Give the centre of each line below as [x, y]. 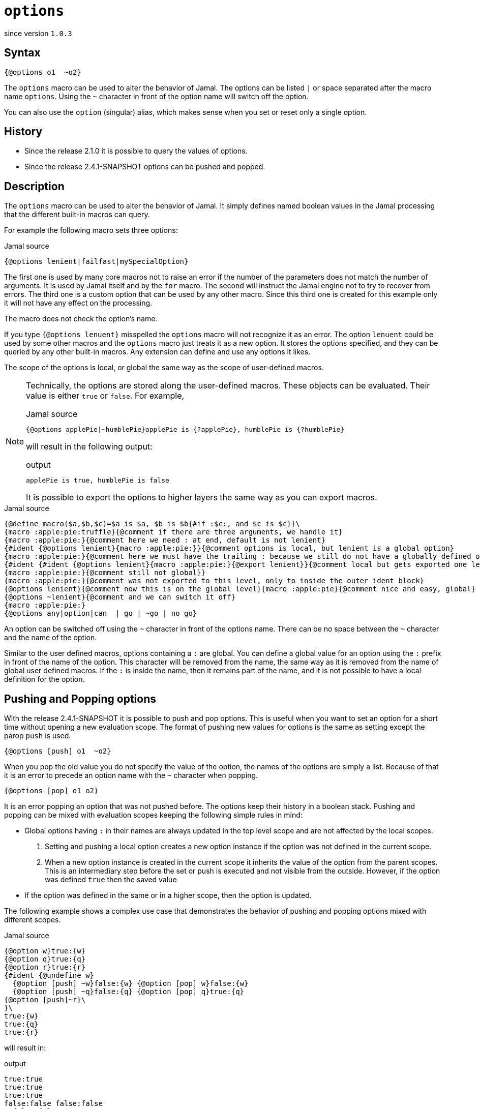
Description [34, 186]
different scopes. [33, 920]
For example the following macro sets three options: [91, 230]
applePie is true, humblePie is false [98, 481]
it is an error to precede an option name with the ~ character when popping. [131, 775]
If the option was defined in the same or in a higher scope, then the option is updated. [168, 895]
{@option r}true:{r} [45, 967]
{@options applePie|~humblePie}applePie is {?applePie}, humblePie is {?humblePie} [185, 430]
